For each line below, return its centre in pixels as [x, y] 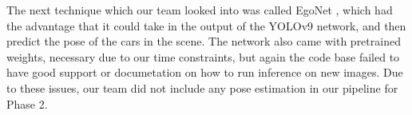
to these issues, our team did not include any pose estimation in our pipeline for [202, 87]
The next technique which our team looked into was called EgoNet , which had [200, 10]
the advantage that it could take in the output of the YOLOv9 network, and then [206, 25]
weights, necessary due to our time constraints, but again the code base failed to [203, 56]
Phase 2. [27, 103]
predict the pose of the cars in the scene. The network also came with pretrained [204, 41]
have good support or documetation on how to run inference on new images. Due [205, 72]
